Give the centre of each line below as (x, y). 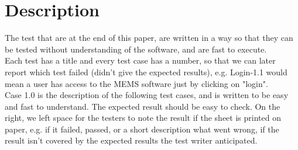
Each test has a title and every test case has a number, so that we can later (140, 60)
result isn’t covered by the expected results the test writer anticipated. (131, 140)
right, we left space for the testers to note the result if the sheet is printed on (143, 118)
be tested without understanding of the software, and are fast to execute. (136, 49)
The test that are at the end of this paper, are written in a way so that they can (149, 38)
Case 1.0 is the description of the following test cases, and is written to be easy (147, 95)
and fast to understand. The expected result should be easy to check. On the (143, 106)
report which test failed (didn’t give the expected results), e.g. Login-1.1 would (146, 71)
